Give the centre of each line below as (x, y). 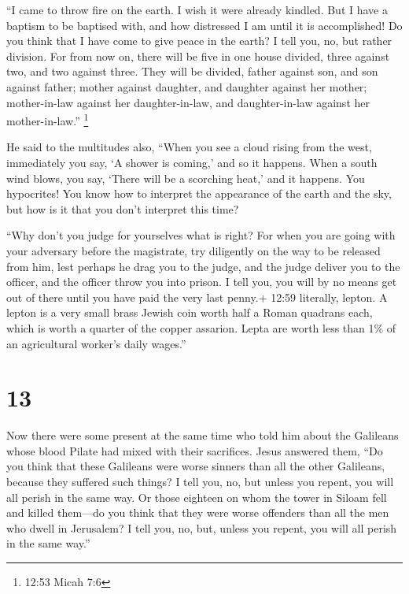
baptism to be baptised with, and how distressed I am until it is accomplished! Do (204, 25)
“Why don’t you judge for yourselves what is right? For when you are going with (201, 235)
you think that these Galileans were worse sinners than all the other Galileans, (196, 466)
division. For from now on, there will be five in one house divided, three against (198, 56)
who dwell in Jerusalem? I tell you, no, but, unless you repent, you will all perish (202, 527)
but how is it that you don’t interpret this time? (123, 208)
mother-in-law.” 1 (48, 119)
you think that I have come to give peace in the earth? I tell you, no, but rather (199, 41)
